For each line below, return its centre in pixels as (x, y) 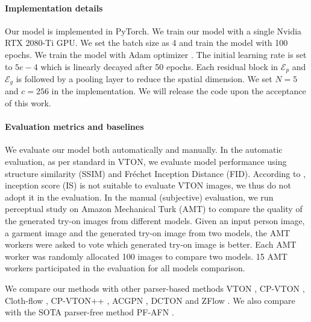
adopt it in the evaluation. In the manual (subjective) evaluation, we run (139, 197)
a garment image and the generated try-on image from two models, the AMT (148, 232)
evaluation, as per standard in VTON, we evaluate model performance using (146, 162)
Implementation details (54, 8)
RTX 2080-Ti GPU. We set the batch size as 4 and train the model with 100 (146, 43)
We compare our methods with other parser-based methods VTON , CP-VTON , (155, 288)
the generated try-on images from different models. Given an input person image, (155, 221)
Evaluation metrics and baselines (74, 127)
